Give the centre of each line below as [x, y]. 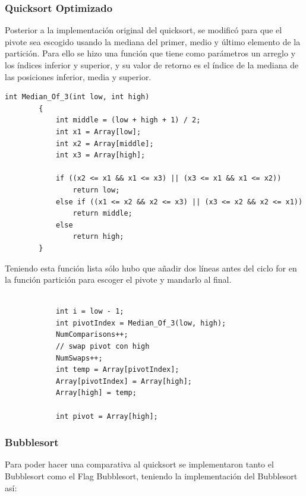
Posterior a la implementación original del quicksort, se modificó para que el [143, 30]
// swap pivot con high [102, 347]
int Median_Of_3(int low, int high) [77, 97]
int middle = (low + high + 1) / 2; [128, 120]
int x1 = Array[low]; [98, 132]
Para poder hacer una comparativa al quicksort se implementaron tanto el [139, 464]
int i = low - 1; [90, 312]
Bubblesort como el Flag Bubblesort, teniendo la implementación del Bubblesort [151, 476]
